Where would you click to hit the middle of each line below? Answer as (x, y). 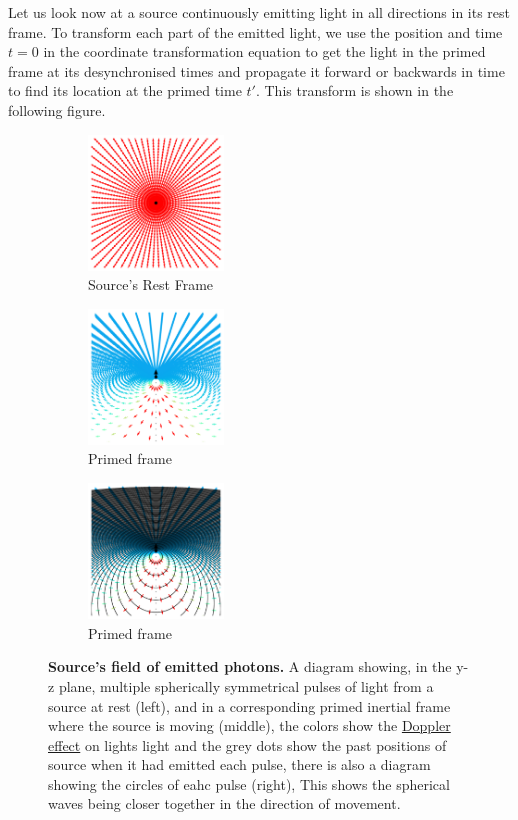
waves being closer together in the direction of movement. (224, 803)
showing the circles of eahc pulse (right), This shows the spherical (249, 783)
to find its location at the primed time (125, 90)
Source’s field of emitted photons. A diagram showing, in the (250, 666)
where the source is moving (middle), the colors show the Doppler (249, 725)
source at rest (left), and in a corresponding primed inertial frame (249, 705)
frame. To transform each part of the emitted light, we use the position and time (255, 31)
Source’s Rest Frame (151, 284)
